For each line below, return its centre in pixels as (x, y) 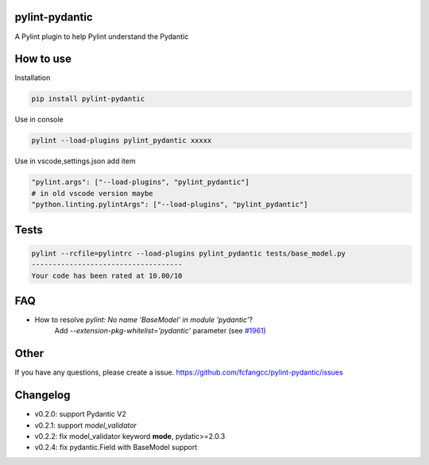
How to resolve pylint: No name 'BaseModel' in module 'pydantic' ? (144, 320)
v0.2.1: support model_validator (85, 425)
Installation (33, 78)
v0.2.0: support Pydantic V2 (80, 414)
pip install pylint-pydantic (88, 99)
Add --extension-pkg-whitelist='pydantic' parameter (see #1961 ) (160, 331)
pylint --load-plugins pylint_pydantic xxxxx (122, 140)
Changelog (43, 396)
